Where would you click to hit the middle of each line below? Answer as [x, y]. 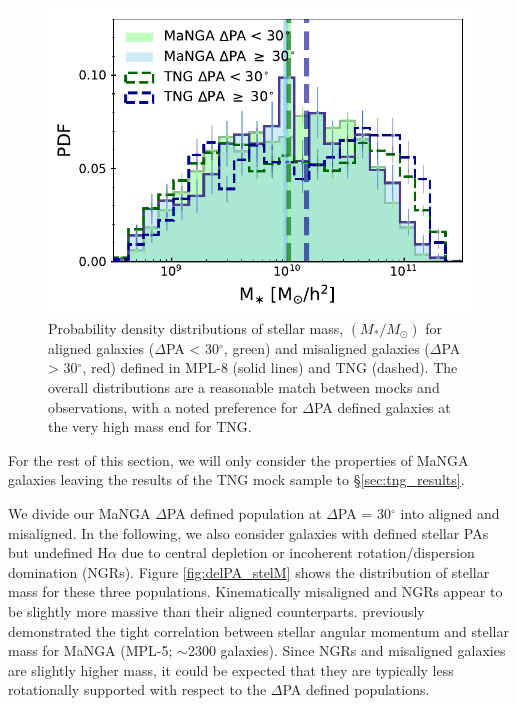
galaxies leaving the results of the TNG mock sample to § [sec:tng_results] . [236, 479]
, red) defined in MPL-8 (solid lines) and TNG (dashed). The [270, 367]
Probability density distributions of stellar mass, [196, 327]
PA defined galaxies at [382, 406]
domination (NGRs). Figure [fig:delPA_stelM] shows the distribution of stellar [249, 571]
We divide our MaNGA [79, 513]
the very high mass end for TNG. [150, 426]
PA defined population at [244, 513]
